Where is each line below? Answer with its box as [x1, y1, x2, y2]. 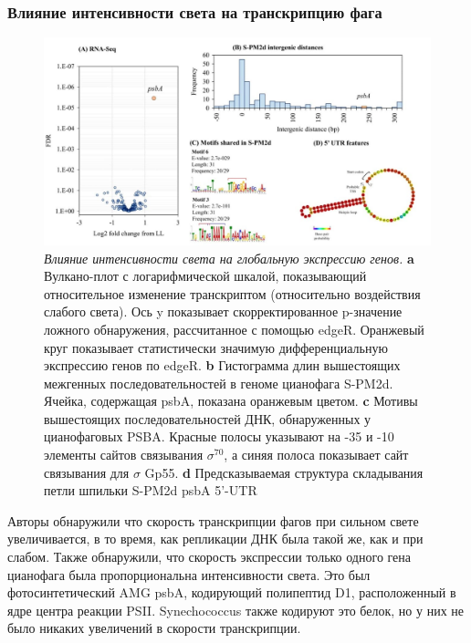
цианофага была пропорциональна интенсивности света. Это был [7, 565, 371, 584]
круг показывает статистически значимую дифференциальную [44, 337, 388, 357]
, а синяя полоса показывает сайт [224, 445, 409, 464]
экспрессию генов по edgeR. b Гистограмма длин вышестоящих [44, 356, 401, 375]
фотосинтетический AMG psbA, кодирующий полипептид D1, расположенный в [7, 583, 456, 602]
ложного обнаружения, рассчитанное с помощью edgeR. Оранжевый [44, 319, 424, 338]
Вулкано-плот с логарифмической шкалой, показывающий [44, 266, 367, 285]
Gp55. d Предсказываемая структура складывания [144, 462, 424, 482]
